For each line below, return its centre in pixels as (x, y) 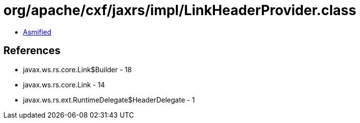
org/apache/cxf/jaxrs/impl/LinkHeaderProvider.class (180, 10)
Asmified (37, 32)
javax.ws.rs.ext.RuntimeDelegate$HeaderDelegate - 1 (109, 100)
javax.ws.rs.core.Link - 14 (64, 84)
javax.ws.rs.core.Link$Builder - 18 (77, 69)
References (32, 51)
